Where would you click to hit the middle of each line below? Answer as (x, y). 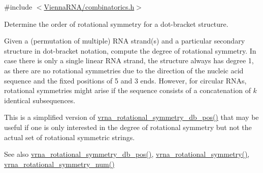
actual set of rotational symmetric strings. (70, 137)
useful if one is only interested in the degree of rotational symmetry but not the (128, 127)
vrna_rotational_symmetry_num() (59, 164)
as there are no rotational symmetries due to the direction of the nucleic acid (124, 70)
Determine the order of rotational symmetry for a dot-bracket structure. (116, 24)
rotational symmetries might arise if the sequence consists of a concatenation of (127, 90)
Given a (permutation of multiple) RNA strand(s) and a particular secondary (125, 41)
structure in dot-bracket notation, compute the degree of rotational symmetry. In (130, 50)
